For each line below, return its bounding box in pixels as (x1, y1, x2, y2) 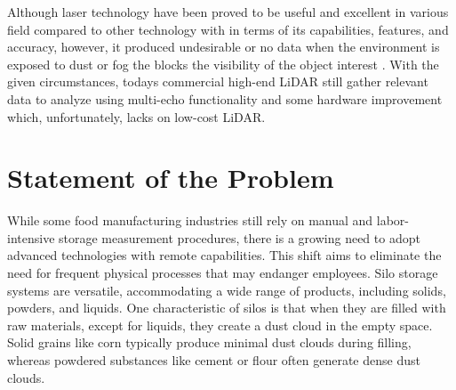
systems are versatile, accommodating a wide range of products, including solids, (7, 280, 446, 299)
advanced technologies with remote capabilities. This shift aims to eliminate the (7, 246, 442, 264)
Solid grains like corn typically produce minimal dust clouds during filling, (7, 333, 412, 352)
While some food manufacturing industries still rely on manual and (7, 211, 373, 230)
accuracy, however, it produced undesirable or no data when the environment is (7, 37, 440, 56)
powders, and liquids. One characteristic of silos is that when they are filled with (7, 298, 446, 317)
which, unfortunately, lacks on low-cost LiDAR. (7, 107, 266, 126)
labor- (376, 211, 410, 230)
